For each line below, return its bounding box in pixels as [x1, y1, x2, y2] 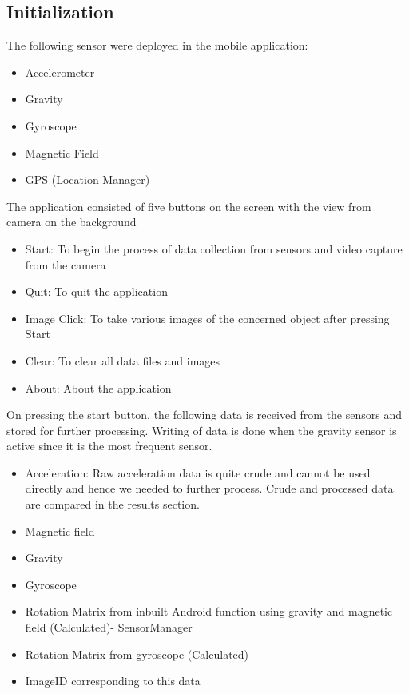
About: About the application [25, 379, 172, 396]
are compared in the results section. [25, 496, 200, 513]
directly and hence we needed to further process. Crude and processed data [25, 480, 394, 497]
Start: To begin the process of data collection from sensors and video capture [25, 240, 403, 257]
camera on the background [6, 213, 137, 230]
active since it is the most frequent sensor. [6, 437, 212, 454]
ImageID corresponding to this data [25, 672, 201, 689]
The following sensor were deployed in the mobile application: [6, 37, 308, 54]
